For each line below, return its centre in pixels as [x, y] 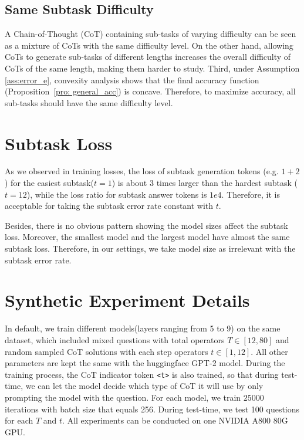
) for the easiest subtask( [49, 183]
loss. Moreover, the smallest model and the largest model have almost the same [147, 237]
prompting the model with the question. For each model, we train [123, 397]
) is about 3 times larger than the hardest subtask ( [205, 183]
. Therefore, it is [251, 194]
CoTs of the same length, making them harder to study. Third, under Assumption [152, 68]
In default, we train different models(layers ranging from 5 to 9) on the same [143, 328]
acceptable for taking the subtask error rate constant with [109, 206]
